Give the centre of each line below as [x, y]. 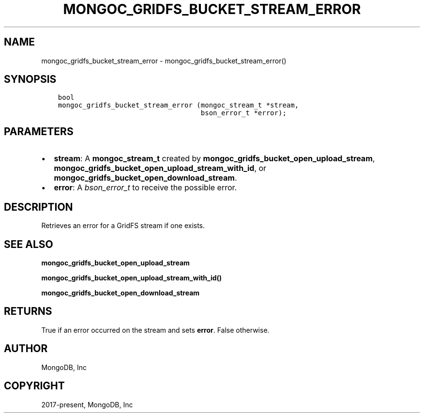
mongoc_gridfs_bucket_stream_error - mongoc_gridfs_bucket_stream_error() [164, 61]
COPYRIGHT [34, 386]
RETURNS [28, 311]
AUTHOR [26, 349]
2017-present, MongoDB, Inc [87, 404]
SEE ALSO [29, 244]
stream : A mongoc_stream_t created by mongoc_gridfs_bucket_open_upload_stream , [214, 159]
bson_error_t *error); [243, 113]
